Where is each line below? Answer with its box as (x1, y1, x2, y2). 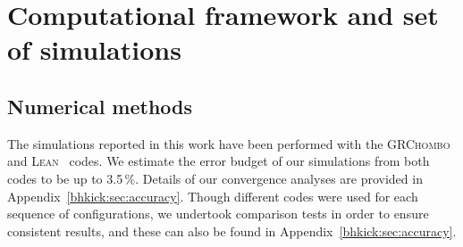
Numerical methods (7, 92, 193, 119)
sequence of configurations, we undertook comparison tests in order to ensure (7, 204, 429, 223)
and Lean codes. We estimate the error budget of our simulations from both (7, 152, 430, 170)
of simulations (7, 31, 181, 68)
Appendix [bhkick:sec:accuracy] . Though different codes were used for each (7, 186, 418, 205)
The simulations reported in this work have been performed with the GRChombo (7, 134, 450, 152)
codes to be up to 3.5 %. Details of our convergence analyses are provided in (7, 169, 423, 187)
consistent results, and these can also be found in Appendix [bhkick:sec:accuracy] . (7, 221, 457, 240)
